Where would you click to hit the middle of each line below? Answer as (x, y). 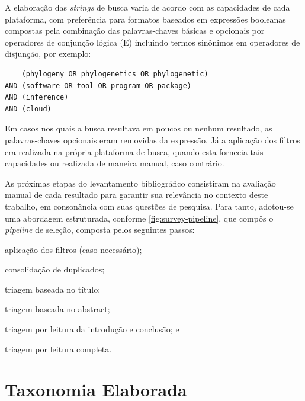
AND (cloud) (28, 109)
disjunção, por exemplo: (48, 54)
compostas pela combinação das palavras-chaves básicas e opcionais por (135, 31)
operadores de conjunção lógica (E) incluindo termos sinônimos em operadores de (152, 42)
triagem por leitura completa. (58, 349)
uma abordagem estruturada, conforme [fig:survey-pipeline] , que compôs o (139, 218)
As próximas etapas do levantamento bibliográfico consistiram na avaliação (140, 183)
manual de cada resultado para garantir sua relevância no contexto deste (137, 195)
